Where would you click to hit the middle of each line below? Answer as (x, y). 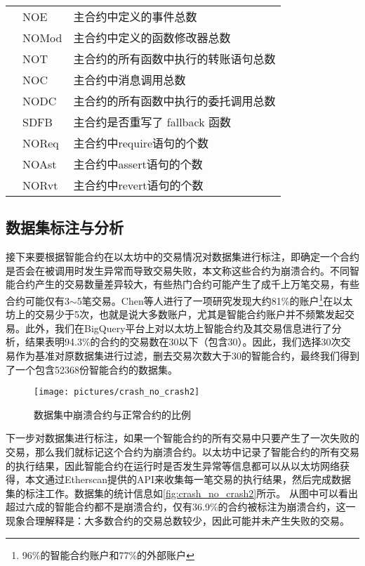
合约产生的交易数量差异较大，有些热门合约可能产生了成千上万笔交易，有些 (187, 284)
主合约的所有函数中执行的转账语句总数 (174, 59)
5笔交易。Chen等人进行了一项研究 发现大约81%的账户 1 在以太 (215, 299)
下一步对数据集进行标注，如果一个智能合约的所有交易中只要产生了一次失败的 (182, 438)
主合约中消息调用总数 (130, 80)
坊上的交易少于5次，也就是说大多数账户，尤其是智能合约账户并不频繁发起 (175, 314)
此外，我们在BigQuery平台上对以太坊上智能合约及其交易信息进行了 (178, 328)
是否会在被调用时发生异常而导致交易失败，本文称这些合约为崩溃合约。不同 (178, 270)
